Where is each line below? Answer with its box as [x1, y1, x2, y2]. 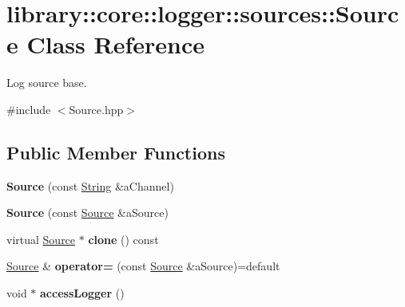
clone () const [88, 230, 159, 247]
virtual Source [6, 230, 76, 247]
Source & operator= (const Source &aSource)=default [6, 258, 280, 274]
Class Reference [26, 28, 204, 61]
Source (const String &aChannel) [6, 177, 174, 194]
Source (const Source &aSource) [6, 204, 169, 221]
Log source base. [6, 74, 87, 91]
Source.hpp [69, 100, 124, 117]
